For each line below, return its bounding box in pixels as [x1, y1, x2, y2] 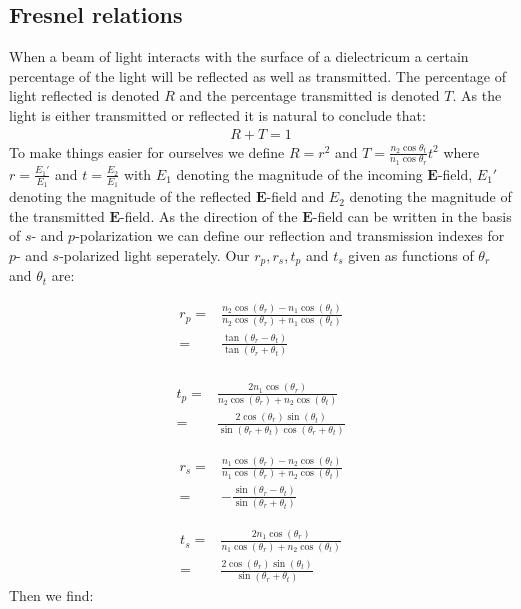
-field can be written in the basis [312, 205, 512, 226]
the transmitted [9, 205, 105, 226]
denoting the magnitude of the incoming [176, 163, 423, 184]
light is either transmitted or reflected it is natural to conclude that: [9, 104, 426, 125]
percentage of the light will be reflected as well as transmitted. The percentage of [9, 65, 506, 86]
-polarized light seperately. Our [59, 244, 250, 265]
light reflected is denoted [9, 85, 160, 106]
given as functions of [348, 244, 474, 265]
